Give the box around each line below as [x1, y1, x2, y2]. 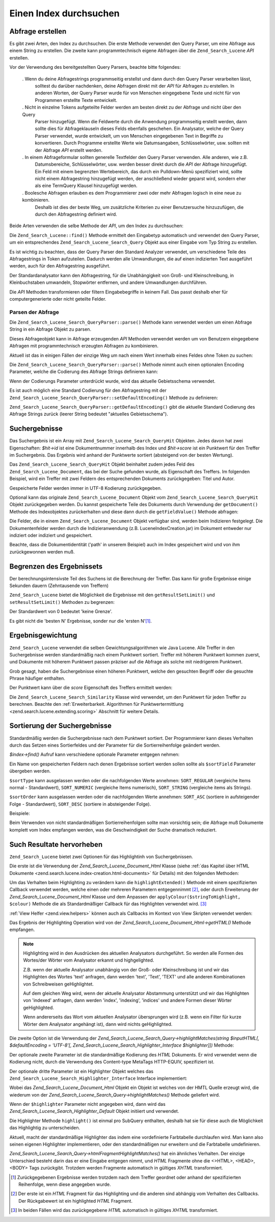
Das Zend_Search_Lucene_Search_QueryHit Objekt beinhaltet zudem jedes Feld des [9, 461, 195, 467]
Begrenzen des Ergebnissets [9, 562, 103, 571]
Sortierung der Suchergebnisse [9, 722, 112, 730]
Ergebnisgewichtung [9, 631, 77, 640]
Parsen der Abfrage [9, 308, 60, 315]
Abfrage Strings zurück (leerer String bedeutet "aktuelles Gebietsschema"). [9, 411, 168, 417]
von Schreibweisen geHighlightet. [23, 981, 94, 987]
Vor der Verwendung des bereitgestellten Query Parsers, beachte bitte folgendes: [9, 64, 181, 70]
